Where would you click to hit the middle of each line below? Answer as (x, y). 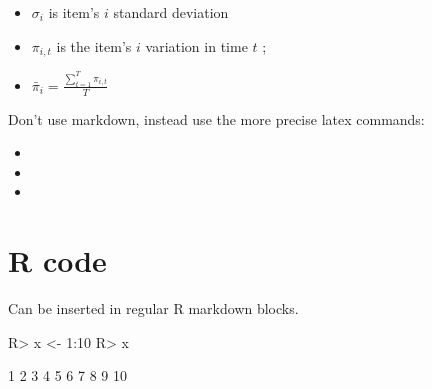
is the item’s (94, 45)
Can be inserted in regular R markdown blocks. (153, 308)
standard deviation (171, 12)
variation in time (196, 45)
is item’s (74, 12)
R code (57, 260)
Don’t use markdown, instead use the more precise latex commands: (216, 118)
